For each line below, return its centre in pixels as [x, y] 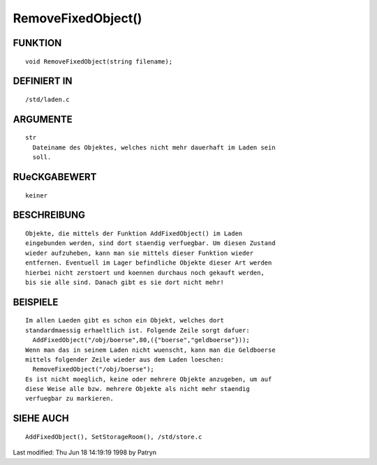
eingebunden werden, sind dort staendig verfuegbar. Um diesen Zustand [150, 243]
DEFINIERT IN [43, 81]
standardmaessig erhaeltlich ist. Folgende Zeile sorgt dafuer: [138, 330]
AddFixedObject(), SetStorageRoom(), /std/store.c [114, 437]
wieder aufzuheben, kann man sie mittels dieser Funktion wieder [140, 253]
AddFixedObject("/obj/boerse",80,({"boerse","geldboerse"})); [141, 340]
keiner [37, 195]
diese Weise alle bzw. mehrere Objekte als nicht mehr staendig [138, 389]
